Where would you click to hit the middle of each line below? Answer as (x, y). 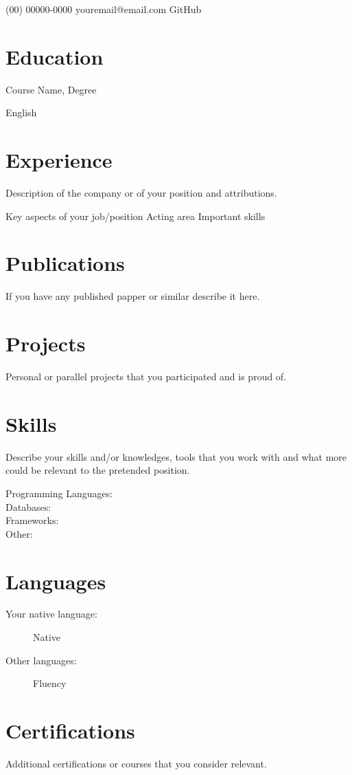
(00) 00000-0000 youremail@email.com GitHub (104, 9)
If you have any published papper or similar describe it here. (133, 296)
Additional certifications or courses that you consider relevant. (136, 763)
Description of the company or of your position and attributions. (141, 193)
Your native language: (51, 614)
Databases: (28, 506)
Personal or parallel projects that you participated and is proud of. (146, 376)
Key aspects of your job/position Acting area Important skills (136, 216)
